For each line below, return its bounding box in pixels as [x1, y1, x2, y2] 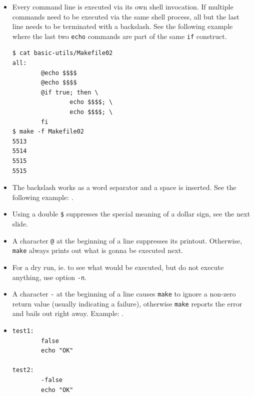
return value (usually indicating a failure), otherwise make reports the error [12, 298, 242, 308]
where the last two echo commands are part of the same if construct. [12, 30, 227, 41]
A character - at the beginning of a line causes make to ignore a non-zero [12, 288, 236, 299]
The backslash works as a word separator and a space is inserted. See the [12, 182, 236, 192]
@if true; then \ [41, 88, 98, 96]
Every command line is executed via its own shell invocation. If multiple [12, 1, 233, 11]
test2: [12, 366, 34, 374]
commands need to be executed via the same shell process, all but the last [12, 11, 239, 21]
